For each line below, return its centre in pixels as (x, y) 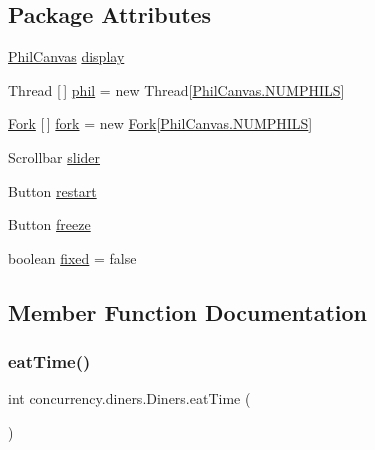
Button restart (52, 190)
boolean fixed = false (72, 257)
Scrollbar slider (54, 156)
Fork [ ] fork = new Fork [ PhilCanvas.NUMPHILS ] (160, 123)
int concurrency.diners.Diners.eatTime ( (129, 398)
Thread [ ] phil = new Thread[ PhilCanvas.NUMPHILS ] (176, 89)
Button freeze (49, 224)
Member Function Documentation (188, 311)
